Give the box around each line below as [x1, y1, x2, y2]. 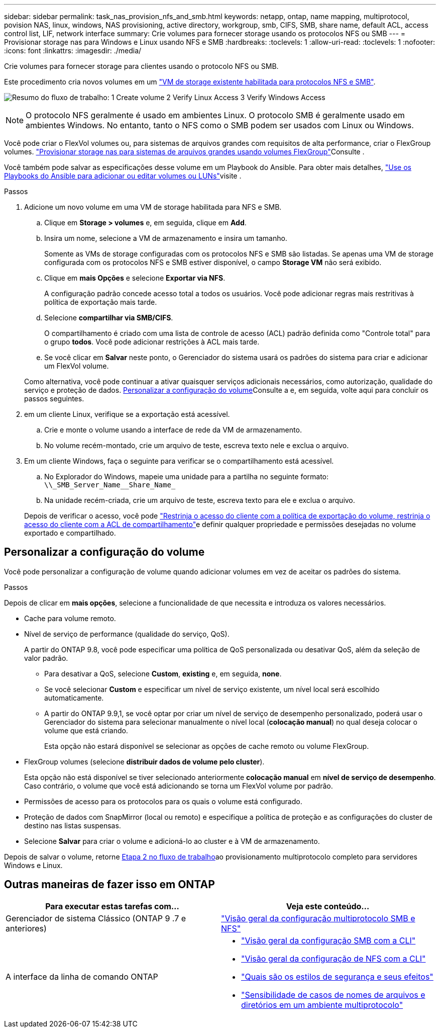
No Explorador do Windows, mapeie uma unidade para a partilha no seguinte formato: [44, 472, 329, 481]
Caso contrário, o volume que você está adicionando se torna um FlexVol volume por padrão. [24, 781, 333, 790]
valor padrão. [24, 653, 68, 662]
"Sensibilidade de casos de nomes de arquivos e [241, 989, 425, 1000]
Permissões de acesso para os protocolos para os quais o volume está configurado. [24, 797, 302, 806]
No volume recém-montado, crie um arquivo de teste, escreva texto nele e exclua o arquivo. [44, 441, 349, 450]
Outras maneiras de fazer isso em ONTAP [4, 878, 215, 891]
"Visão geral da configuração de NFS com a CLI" [241, 953, 426, 964]
